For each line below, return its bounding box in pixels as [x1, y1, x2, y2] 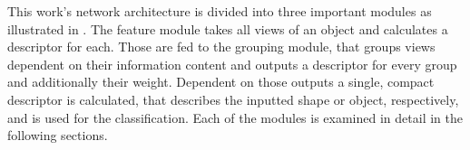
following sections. [7, 126, 108, 145]
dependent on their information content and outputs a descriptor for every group [7, 54, 457, 73]
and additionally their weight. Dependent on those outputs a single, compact [7, 72, 435, 91]
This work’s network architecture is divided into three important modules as [7, 2, 432, 20]
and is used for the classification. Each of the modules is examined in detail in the [7, 108, 463, 127]
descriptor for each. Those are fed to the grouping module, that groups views [7, 37, 436, 56]
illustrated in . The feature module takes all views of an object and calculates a [7, 19, 448, 38]
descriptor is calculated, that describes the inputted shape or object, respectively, [7, 89, 459, 108]
